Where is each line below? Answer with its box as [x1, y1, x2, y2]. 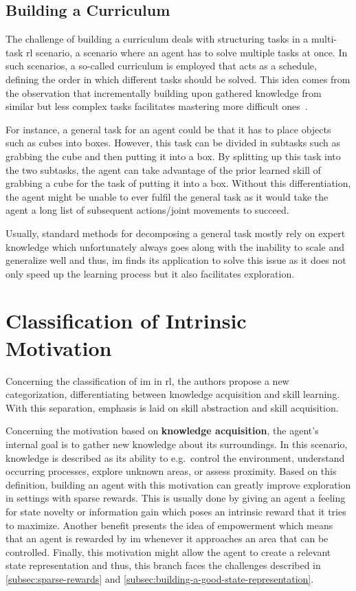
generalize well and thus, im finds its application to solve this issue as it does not [5, 253, 346, 267]
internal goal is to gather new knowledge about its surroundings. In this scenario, [5, 436, 348, 451]
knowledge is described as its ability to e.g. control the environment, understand [5, 450, 345, 465]
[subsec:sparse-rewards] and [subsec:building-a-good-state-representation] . [5, 571, 314, 586]
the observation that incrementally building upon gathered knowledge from [5, 85, 322, 100]
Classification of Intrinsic [5, 306, 247, 335]
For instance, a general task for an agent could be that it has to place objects [5, 122, 331, 136]
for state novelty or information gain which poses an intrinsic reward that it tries [5, 504, 346, 518]
